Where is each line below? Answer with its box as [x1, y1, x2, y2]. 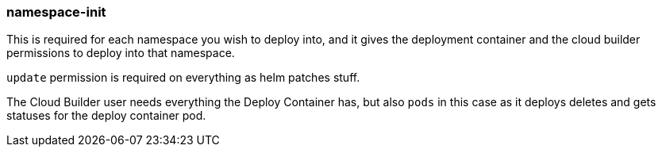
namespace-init [6, 4, 106, 20]
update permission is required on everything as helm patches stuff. [6, 71, 360, 85]
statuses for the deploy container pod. [6, 109, 206, 123]
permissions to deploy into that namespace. [6, 46, 235, 60]
